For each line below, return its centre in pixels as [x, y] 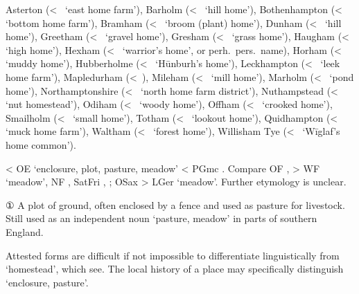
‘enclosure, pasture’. [47, 282]
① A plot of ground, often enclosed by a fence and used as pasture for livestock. [175, 204]
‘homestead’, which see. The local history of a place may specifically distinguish [175, 269]
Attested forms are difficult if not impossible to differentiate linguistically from [173, 255]
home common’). [41, 144]
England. [25, 231]
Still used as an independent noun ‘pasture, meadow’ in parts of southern [161, 218]
